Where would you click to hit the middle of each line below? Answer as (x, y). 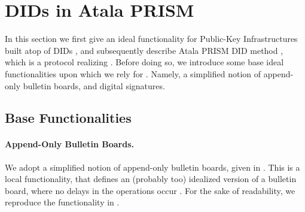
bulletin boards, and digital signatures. (94, 85)
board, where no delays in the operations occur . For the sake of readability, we (150, 190)
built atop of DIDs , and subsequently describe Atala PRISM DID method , (144, 50)
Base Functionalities (68, 118)
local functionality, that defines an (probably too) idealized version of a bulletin (151, 179)
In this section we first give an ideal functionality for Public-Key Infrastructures (151, 39)
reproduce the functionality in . (62, 202)
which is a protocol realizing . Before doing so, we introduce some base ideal (144, 62)
